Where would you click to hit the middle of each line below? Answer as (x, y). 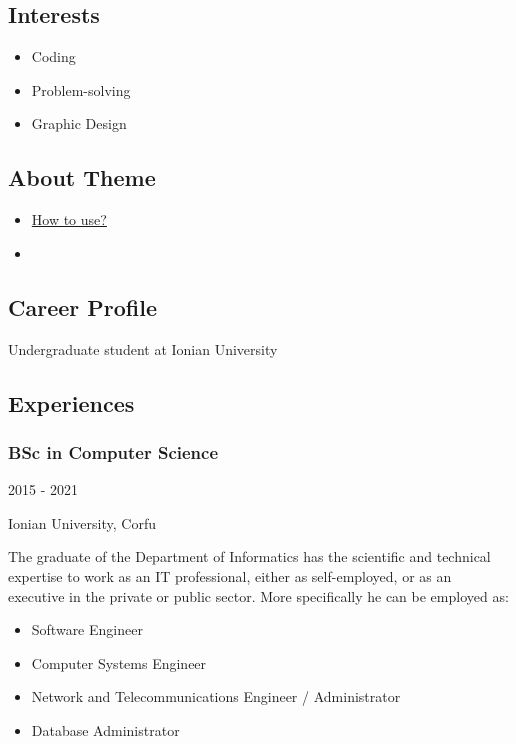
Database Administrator (105, 729)
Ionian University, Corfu (82, 522)
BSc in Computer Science (113, 451)
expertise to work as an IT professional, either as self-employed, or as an (230, 575)
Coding (53, 56)
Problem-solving (81, 89)
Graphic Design (79, 123)
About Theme (82, 177)
